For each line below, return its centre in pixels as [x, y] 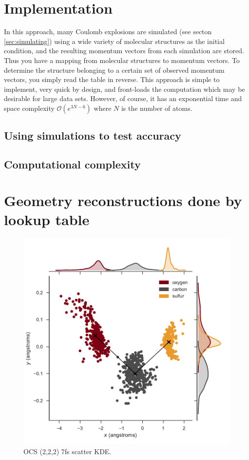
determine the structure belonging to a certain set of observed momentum [114, 70]
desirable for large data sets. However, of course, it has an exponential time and [123, 98]
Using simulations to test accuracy [93, 136]
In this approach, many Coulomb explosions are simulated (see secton [108, 31]
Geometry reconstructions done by [123, 200]
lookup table [47, 219]
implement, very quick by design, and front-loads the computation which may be [124, 89]
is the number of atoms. [157, 108]
